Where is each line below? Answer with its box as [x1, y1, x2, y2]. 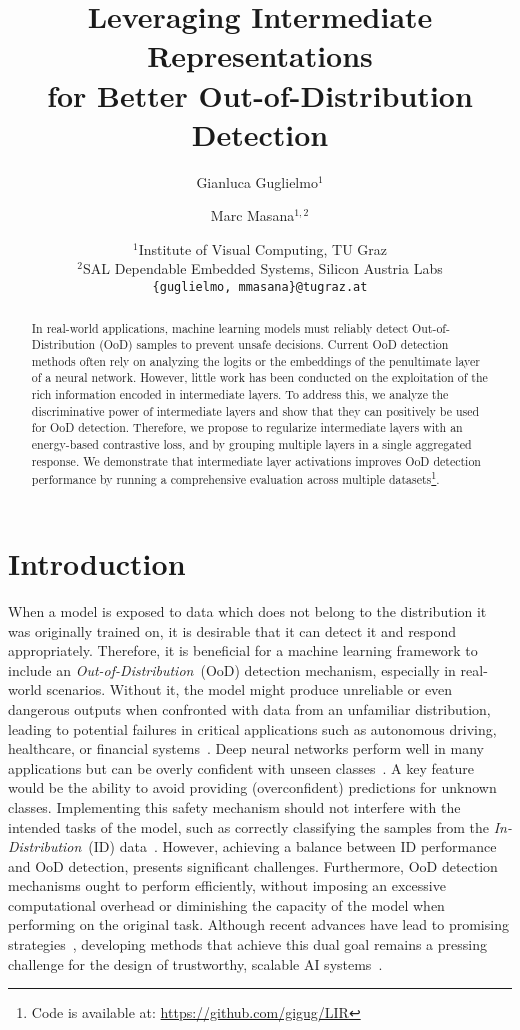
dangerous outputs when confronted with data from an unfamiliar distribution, [8, 698, 491, 719]
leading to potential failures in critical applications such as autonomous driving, [8, 718, 497, 739]
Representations [147, 35, 373, 76]
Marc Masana [210, 205, 295, 226]
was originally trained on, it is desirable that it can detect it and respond [8, 620, 457, 641]
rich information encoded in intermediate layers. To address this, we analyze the [31, 386, 449, 403]
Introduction [8, 543, 186, 584]
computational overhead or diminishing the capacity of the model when [8, 894, 445, 915]
